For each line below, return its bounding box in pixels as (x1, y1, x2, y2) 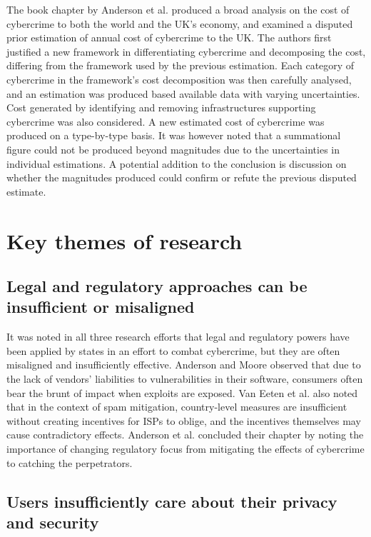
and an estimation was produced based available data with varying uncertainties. (6, 86, 360, 101)
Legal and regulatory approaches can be (6, 275, 308, 297)
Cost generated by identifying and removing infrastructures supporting (6, 100, 316, 115)
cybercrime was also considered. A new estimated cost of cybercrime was (6, 114, 325, 129)
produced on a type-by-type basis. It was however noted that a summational (6, 128, 341, 143)
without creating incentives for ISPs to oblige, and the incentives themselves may (6, 413, 361, 428)
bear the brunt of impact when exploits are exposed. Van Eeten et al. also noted (6, 385, 358, 400)
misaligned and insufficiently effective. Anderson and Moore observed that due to (6, 357, 361, 372)
